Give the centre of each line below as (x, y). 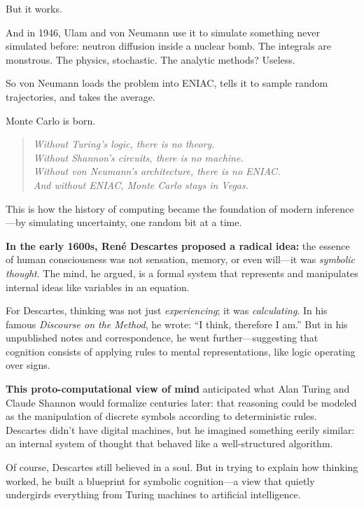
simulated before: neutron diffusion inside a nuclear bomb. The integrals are (168, 46)
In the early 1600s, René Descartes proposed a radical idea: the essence (178, 245)
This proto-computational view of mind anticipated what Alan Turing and (178, 389)
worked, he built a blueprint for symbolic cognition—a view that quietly (160, 480)
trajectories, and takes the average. (80, 96)
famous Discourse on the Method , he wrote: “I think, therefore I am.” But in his (177, 324)
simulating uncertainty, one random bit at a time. (135, 222)
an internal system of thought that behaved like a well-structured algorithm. (169, 443)
